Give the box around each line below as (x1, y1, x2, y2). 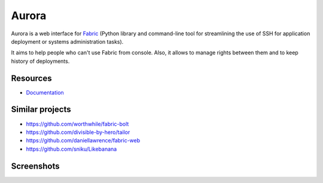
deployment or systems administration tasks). (11, 38, 124, 45)
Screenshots (11, 161, 60, 171)
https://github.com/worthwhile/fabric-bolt (26, 120, 129, 127)
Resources (11, 73, 52, 83)
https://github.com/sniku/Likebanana (26, 145, 117, 152)
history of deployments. (11, 57, 70, 65)
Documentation (26, 89, 64, 96)
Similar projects (11, 105, 71, 115)
